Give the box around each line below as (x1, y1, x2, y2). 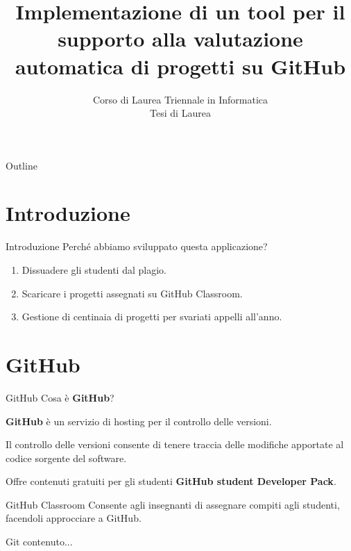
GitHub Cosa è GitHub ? (6, 390, 114, 404)
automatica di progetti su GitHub (15, 51, 346, 80)
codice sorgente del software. (6, 450, 127, 465)
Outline (6, 158, 37, 172)
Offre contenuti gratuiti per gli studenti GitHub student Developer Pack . (6, 474, 336, 488)
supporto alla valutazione (58, 24, 303, 53)
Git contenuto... (6, 534, 73, 549)
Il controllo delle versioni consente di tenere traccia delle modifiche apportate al (6, 437, 344, 452)
